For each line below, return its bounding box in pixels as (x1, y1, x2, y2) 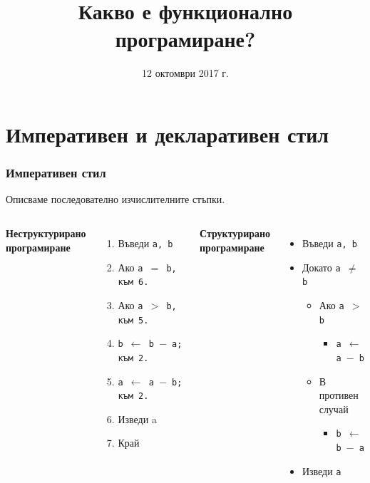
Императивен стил (6, 164, 106, 182)
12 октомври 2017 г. (142, 66, 229, 80)
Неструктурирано (6, 225, 86, 240)
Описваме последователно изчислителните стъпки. (6, 192, 225, 207)
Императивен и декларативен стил (6, 119, 329, 148)
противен (319, 388, 359, 402)
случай (319, 401, 349, 416)
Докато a (302, 259, 341, 274)
